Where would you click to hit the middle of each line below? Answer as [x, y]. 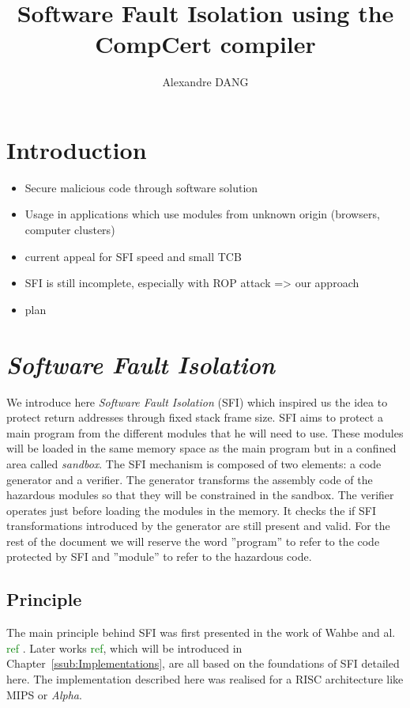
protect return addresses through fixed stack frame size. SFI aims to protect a [195, 417]
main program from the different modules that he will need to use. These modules [205, 432]
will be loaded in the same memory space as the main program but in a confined [201, 448]
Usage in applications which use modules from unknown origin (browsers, [202, 214]
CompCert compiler [205, 44]
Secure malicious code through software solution [141, 187]
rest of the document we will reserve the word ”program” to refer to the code [193, 541]
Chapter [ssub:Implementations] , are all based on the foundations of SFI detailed [203, 663]
